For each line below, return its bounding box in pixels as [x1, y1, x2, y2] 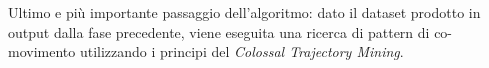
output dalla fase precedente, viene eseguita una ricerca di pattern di [8, 21, 430, 42]
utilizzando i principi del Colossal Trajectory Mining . [79, 41, 404, 62]
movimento [8, 41, 76, 62]
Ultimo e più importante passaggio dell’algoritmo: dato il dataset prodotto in [8, 2, 481, 22]
